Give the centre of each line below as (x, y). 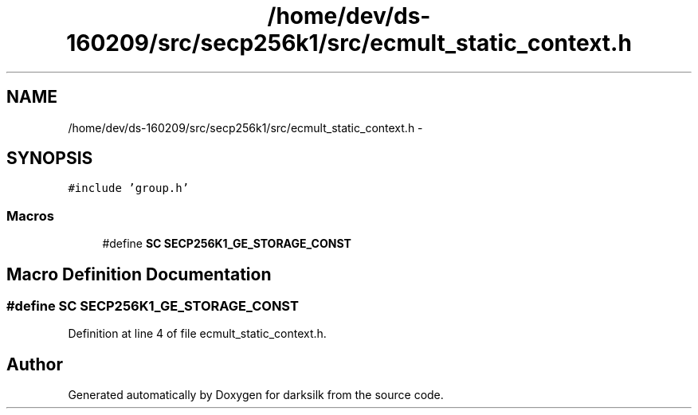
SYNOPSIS (50, 159)
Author (35, 364)
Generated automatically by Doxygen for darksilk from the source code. (256, 395)
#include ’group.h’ (129, 188)
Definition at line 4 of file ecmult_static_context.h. (197, 334)
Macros (30, 215)
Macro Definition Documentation (139, 274)
